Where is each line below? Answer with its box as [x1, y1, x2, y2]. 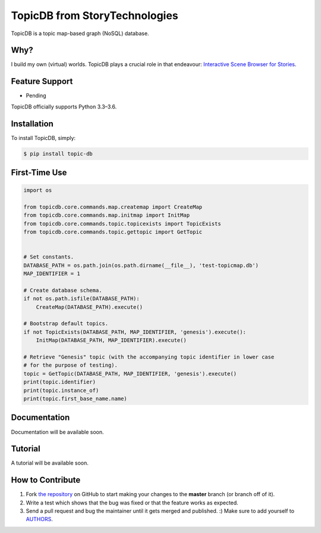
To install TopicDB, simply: [11, 134, 76, 141]
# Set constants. [23, 254, 74, 260]
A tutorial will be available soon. [11, 459, 89, 467]
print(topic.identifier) [23, 379, 96, 385]
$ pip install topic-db [23, 150, 93, 157]
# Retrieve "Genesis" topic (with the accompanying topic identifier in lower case [23, 354, 275, 360]
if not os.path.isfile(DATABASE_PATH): [23, 295, 140, 302]
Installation [11, 119, 53, 129]
